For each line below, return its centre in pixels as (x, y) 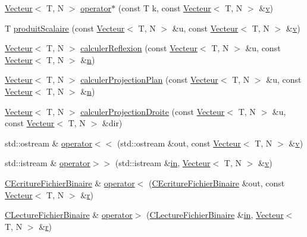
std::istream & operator (48, 163)
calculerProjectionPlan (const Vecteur (149, 79)
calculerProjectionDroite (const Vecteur (153, 111)
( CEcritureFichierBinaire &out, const (217, 183)
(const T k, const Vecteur (165, 8)
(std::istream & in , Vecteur (163, 163)
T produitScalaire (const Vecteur (65, 28)
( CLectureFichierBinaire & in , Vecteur (215, 215)
